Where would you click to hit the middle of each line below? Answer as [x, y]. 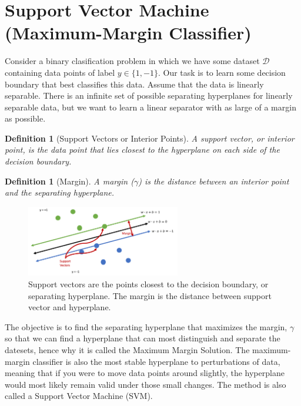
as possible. [25, 118]
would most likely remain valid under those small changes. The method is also [146, 384]
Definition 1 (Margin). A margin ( [69, 181]
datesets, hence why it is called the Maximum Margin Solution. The [127, 349]
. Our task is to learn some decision [222, 72]
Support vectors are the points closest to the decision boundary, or [148, 283]
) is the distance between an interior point [214, 181]
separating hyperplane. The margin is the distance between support [150, 295]
